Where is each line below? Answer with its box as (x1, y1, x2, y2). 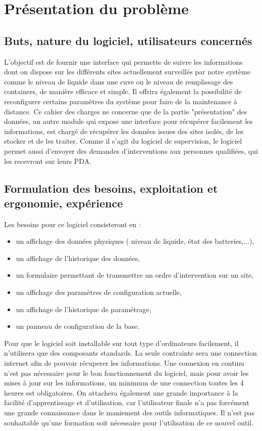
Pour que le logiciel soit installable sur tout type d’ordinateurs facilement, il (4, 337, 239, 348)
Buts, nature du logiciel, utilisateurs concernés (4, 32, 252, 48)
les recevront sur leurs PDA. (4, 155, 92, 166)
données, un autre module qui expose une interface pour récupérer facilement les (4, 116, 253, 126)
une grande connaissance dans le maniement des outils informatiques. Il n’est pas (4, 407, 255, 418)
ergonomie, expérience (4, 195, 123, 210)
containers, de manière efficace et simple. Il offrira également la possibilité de (4, 86, 242, 97)
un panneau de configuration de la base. (16, 321, 140, 331)
